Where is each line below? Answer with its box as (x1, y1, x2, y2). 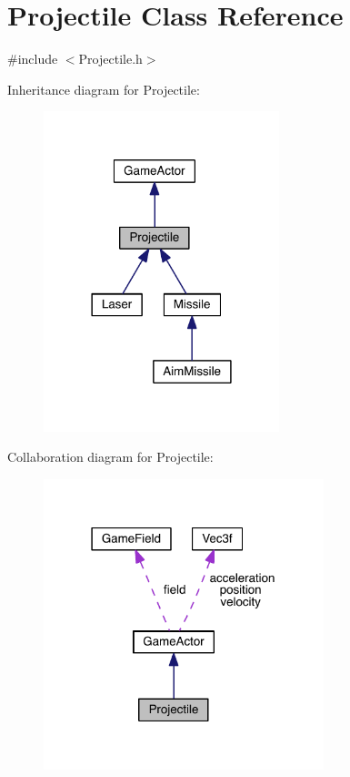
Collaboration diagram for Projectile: (7, 447, 214, 466)
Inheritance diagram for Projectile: (7, 79, 200, 98)
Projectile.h (78, 49, 143, 68)
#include (7, 49, 58, 68)
